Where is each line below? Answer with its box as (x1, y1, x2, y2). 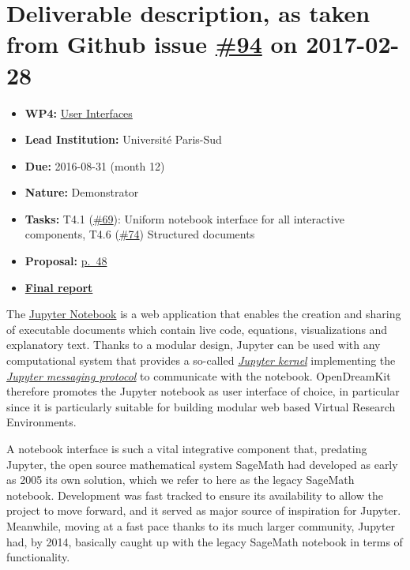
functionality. (6, 549, 70, 565)
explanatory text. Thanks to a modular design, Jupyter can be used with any (6, 336, 381, 353)
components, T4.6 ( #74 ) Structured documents (24, 226, 255, 242)
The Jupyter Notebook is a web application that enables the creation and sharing (6, 306, 401, 322)
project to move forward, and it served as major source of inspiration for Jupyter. (6, 502, 401, 519)
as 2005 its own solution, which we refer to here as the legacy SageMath (6, 471, 355, 488)
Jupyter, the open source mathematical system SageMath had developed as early (6, 456, 398, 472)
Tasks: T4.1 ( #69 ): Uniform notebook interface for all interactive (24, 210, 344, 227)
